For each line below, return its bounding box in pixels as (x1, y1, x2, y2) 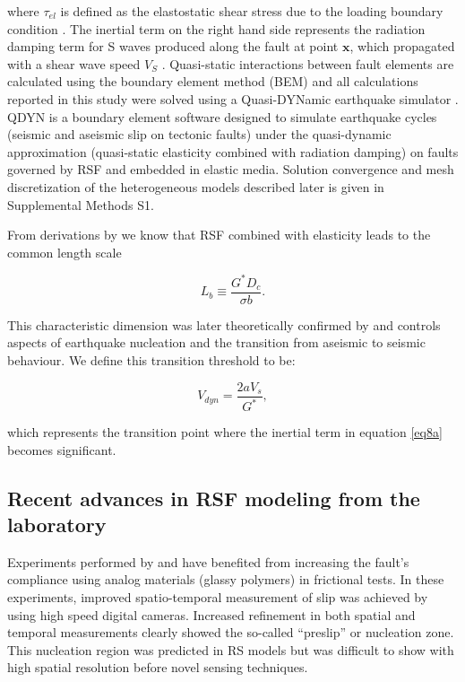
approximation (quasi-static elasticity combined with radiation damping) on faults (7, 142, 459, 161)
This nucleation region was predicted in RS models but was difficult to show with (7, 640, 454, 659)
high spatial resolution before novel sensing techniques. (7, 658, 308, 677)
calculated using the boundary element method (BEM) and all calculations (7, 72, 418, 91)
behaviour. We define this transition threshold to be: (7, 351, 296, 370)
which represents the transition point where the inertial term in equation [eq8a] (7, 423, 443, 442)
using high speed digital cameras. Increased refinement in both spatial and (7, 605, 416, 624)
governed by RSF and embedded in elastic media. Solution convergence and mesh (7, 160, 454, 179)
